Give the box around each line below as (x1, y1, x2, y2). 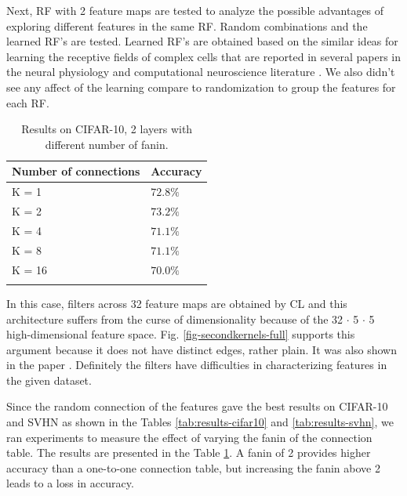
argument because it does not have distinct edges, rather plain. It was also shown (6, 341, 398, 357)
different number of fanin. (45, 136, 169, 152)
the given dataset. (6, 371, 92, 388)
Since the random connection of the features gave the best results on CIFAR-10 (6, 398, 388, 415)
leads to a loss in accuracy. (6, 475, 134, 491)
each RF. (6, 94, 49, 110)
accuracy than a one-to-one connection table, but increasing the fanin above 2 (6, 459, 380, 476)
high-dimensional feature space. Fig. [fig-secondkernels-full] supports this (6, 326, 355, 342)
